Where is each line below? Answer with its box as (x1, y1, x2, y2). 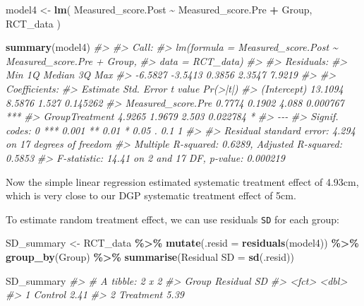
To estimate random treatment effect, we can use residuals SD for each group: (6, 211, 339, 226)
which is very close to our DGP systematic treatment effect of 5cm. (6, 188, 296, 203)
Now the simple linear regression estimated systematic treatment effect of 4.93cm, (6, 174, 359, 189)
